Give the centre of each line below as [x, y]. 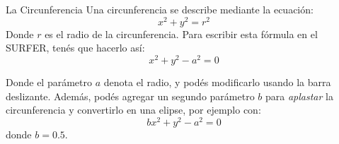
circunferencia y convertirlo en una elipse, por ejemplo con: [133, 110]
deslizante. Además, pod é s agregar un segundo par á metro [130, 96]
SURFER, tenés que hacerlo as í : [75, 48]
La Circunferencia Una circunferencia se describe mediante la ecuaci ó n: [160, 9]
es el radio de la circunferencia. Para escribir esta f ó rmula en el [181, 34]
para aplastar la [299, 96]
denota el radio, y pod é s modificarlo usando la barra [217, 82]
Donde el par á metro [49, 82]
